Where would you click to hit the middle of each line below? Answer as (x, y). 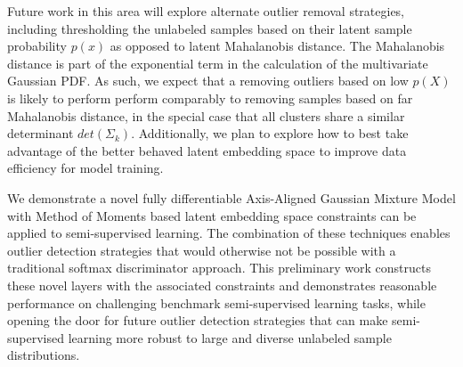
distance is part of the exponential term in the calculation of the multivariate (218, 63)
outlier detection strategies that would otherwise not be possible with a (202, 250)
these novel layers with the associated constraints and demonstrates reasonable (222, 285)
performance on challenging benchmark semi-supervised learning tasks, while (216, 302)
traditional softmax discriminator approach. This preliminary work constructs (219, 268)
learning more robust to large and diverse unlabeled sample (230, 337)
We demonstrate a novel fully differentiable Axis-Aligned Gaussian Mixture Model (231, 197)
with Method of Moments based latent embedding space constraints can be (212, 215)
